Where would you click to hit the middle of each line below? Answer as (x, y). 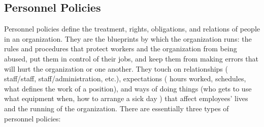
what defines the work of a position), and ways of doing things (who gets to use (128, 88)
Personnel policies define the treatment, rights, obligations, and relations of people (132, 29)
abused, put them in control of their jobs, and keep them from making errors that (131, 58)
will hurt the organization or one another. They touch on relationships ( (116, 68)
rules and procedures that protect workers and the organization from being (121, 49)
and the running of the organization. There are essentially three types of (117, 108)
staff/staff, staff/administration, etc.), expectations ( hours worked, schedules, (125, 78)
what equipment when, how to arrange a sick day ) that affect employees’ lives (126, 98)
